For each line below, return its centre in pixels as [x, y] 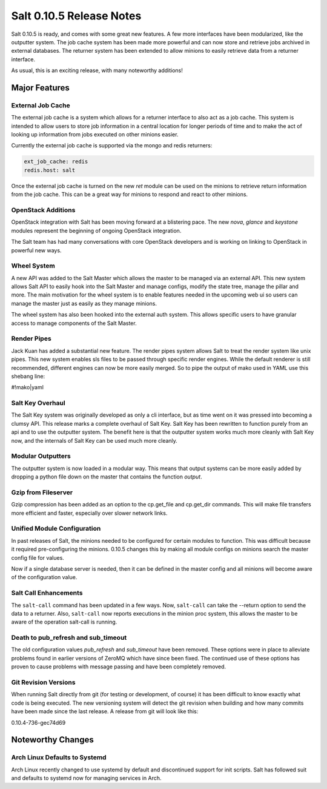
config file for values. [38, 557]
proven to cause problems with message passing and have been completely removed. [119, 666]
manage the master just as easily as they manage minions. [84, 303]
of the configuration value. [44, 577]
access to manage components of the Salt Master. [74, 323]
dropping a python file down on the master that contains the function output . [107, 477]
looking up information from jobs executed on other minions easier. [95, 135]
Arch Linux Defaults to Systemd [59, 757]
